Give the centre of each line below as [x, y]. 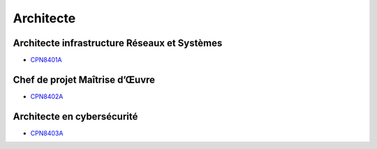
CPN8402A [47, 96]
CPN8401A [46, 60]
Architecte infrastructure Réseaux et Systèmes [118, 43]
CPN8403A [47, 133]
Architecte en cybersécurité [75, 116]
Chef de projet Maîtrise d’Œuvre [84, 79]
